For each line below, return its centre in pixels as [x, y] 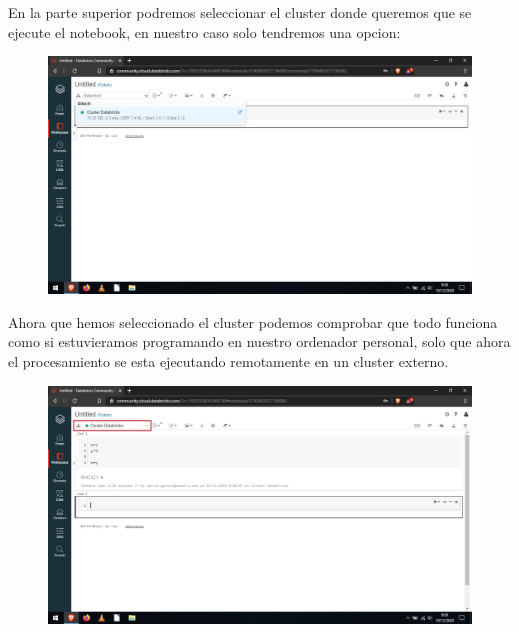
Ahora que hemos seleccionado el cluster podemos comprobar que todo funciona [253, 321]
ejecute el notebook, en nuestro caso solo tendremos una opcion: [204, 31]
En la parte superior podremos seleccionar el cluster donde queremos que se [240, 12]
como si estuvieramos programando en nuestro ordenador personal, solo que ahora [259, 341]
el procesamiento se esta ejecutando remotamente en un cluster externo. [228, 361]
